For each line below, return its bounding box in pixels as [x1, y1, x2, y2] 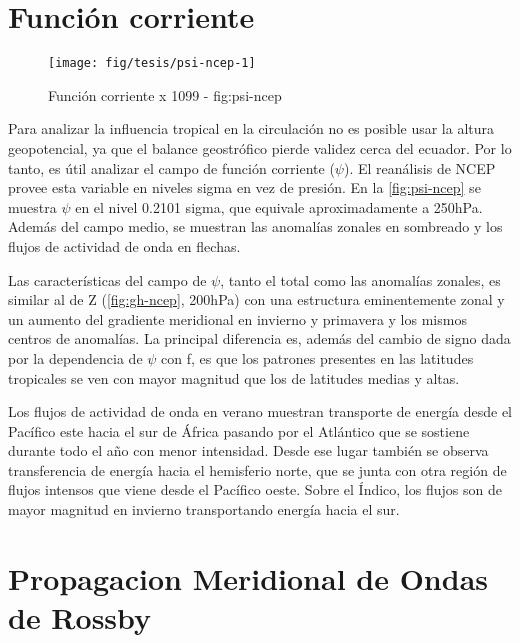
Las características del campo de [8, 269, 207, 290]
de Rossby [8, 597, 152, 638]
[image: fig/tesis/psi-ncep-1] [48, 56, 256, 71]
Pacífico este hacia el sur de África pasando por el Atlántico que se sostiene [8, 420, 470, 441]
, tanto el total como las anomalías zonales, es [220, 269, 501, 290]
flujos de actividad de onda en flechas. [8, 235, 241, 256]
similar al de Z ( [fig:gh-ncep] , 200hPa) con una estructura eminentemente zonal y [8, 289, 505, 310]
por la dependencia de [8, 347, 143, 368]
